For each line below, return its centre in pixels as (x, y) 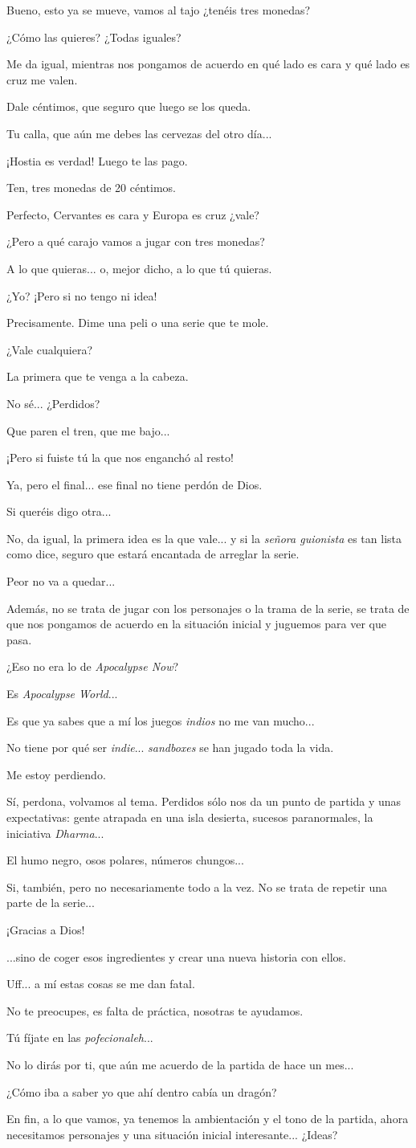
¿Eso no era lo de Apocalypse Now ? (93, 666)
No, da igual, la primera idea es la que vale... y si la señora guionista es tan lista (204, 538)
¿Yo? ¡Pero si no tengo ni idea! (82, 295)
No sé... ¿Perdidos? (53, 403)
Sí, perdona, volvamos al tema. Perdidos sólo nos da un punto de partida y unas (204, 801)
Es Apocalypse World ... (62, 694)
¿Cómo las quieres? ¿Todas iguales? (94, 37)
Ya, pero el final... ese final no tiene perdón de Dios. (135, 484)
